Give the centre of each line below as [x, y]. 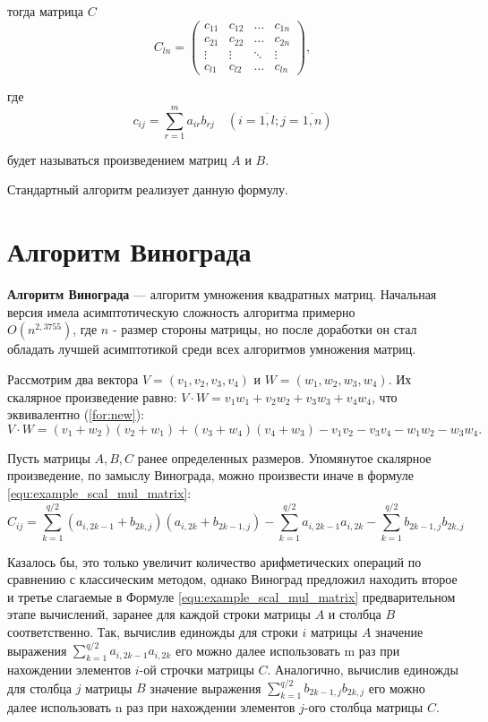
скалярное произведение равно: [92, 396]
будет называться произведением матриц [117, 159]
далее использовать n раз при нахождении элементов [151, 706]
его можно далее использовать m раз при [288, 650]
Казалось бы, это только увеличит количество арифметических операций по [214, 561]
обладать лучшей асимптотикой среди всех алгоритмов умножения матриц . [212, 349]
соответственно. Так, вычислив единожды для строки [153, 632]
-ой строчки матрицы [197, 669]
